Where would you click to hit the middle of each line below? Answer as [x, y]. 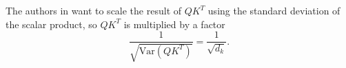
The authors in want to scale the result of [94, 10]
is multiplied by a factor [174, 24]
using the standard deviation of [274, 10]
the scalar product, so [51, 24]
